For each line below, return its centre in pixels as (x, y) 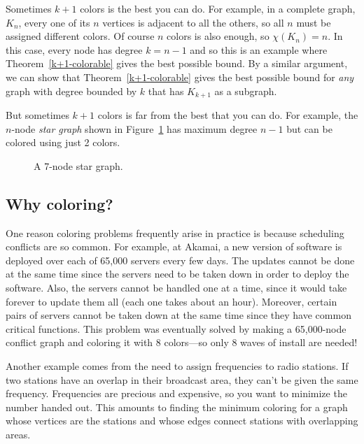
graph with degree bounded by (71, 91)
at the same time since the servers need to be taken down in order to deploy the (177, 274)
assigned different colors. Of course (80, 36)
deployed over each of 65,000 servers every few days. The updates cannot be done (180, 260)
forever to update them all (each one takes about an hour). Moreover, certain (171, 301)
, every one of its (54, 22)
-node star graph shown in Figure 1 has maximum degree (134, 128)
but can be (309, 128)
